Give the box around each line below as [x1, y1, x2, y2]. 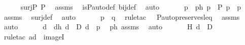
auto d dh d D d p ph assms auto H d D [4, 21, 213, 32]
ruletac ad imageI [4, 31, 64, 41]
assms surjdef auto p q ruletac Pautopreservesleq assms [4, 11, 240, 22]
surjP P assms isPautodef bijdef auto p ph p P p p [20, 2, 241, 12]
